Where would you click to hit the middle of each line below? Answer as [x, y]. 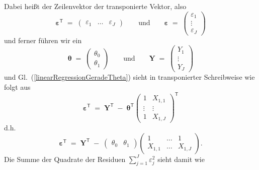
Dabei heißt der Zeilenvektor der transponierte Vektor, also [95, 6]
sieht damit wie [181, 159]
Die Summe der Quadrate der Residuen [65, 159]
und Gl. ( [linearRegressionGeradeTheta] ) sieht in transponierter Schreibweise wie [129, 77]
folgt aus [17, 87]
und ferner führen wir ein [43, 40]
